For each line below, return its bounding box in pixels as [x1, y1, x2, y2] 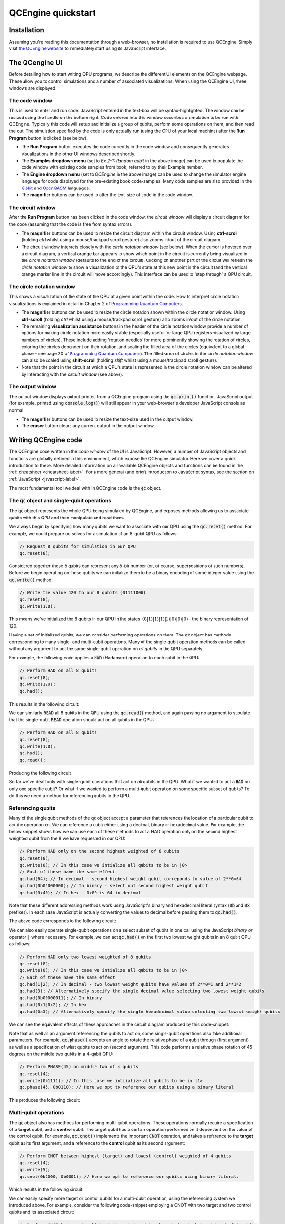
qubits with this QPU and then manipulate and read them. [9, 515, 124, 520]
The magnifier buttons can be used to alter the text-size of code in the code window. [21, 191, 193, 198]
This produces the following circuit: [9, 1097, 80, 1103]
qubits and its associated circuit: [9, 1209, 74, 1215]
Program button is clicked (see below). [9, 135, 88, 141]
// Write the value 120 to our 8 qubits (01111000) [19, 590, 146, 595]
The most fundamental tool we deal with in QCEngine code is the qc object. [9, 485, 162, 491]
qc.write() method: [9, 577, 53, 583]
